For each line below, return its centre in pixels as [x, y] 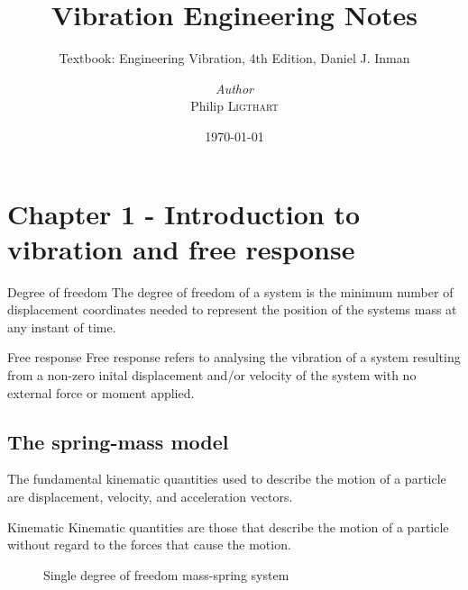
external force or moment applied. [101, 392]
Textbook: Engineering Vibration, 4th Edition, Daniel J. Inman [234, 58]
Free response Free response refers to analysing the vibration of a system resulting [234, 357]
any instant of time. [62, 327]
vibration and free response [181, 248]
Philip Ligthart [234, 106]
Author [234, 88]
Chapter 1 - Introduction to [184, 213]
